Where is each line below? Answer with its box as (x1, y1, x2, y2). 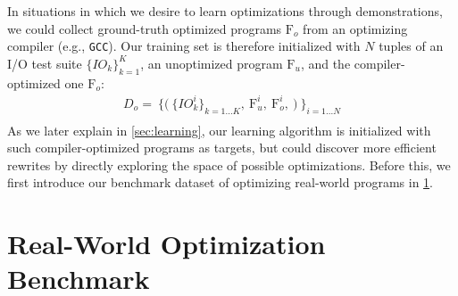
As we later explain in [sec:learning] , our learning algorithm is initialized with (7, 120, 431, 139)
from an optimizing (303, 19, 408, 37)
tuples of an (379, 37, 444, 55)
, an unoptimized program (140, 53, 283, 72)
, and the (300, 53, 351, 72)
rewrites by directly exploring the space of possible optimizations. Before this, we (7, 155, 451, 174)
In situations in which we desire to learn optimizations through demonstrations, (7, 2, 443, 20)
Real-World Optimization (7, 226, 326, 262)
